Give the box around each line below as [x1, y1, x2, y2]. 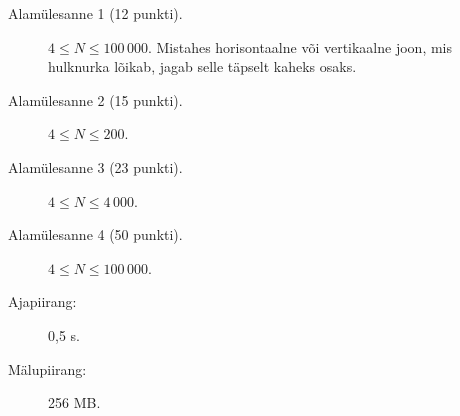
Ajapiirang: [8, 291, 77, 312]
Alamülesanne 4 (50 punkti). [8, 224, 183, 245]
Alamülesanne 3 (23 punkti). [8, 156, 183, 177]
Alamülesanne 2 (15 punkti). [8, 89, 183, 110]
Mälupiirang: [8, 358, 87, 379]
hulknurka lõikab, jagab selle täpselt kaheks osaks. [48, 56, 357, 77]
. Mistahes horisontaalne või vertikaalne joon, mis [147, 36, 453, 57]
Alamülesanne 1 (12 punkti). [8, 3, 183, 23]
